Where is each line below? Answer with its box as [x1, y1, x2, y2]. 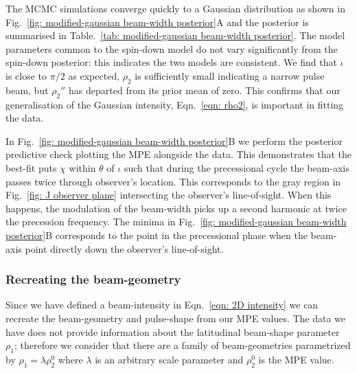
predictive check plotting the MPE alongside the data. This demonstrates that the [5, 147, 352, 161]
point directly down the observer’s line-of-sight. [25, 241, 224, 256]
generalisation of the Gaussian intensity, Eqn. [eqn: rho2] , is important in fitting [5, 97, 344, 111]
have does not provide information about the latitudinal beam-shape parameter [5, 324, 340, 339]
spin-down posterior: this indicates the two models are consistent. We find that [5, 55, 337, 69]
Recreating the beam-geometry [5, 271, 181, 288]
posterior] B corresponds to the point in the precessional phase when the [5, 227, 308, 242]
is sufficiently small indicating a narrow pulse [135, 68, 325, 82]
